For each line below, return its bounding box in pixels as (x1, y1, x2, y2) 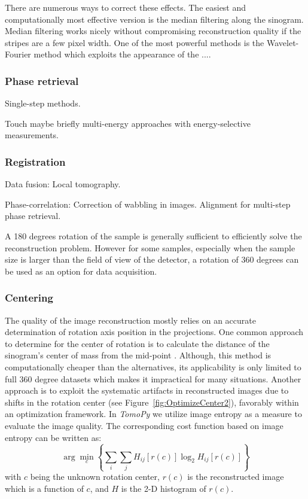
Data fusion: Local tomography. (5, 178, 121, 190)
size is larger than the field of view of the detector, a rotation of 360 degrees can (5, 253, 299, 266)
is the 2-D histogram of (121, 482, 206, 494)
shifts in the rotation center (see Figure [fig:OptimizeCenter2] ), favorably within (5, 395, 299, 408)
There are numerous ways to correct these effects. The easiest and (5, 1, 246, 13)
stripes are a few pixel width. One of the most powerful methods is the (5, 36, 264, 48)
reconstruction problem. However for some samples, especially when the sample (5, 241, 295, 254)
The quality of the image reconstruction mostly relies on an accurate (5, 314, 256, 326)
